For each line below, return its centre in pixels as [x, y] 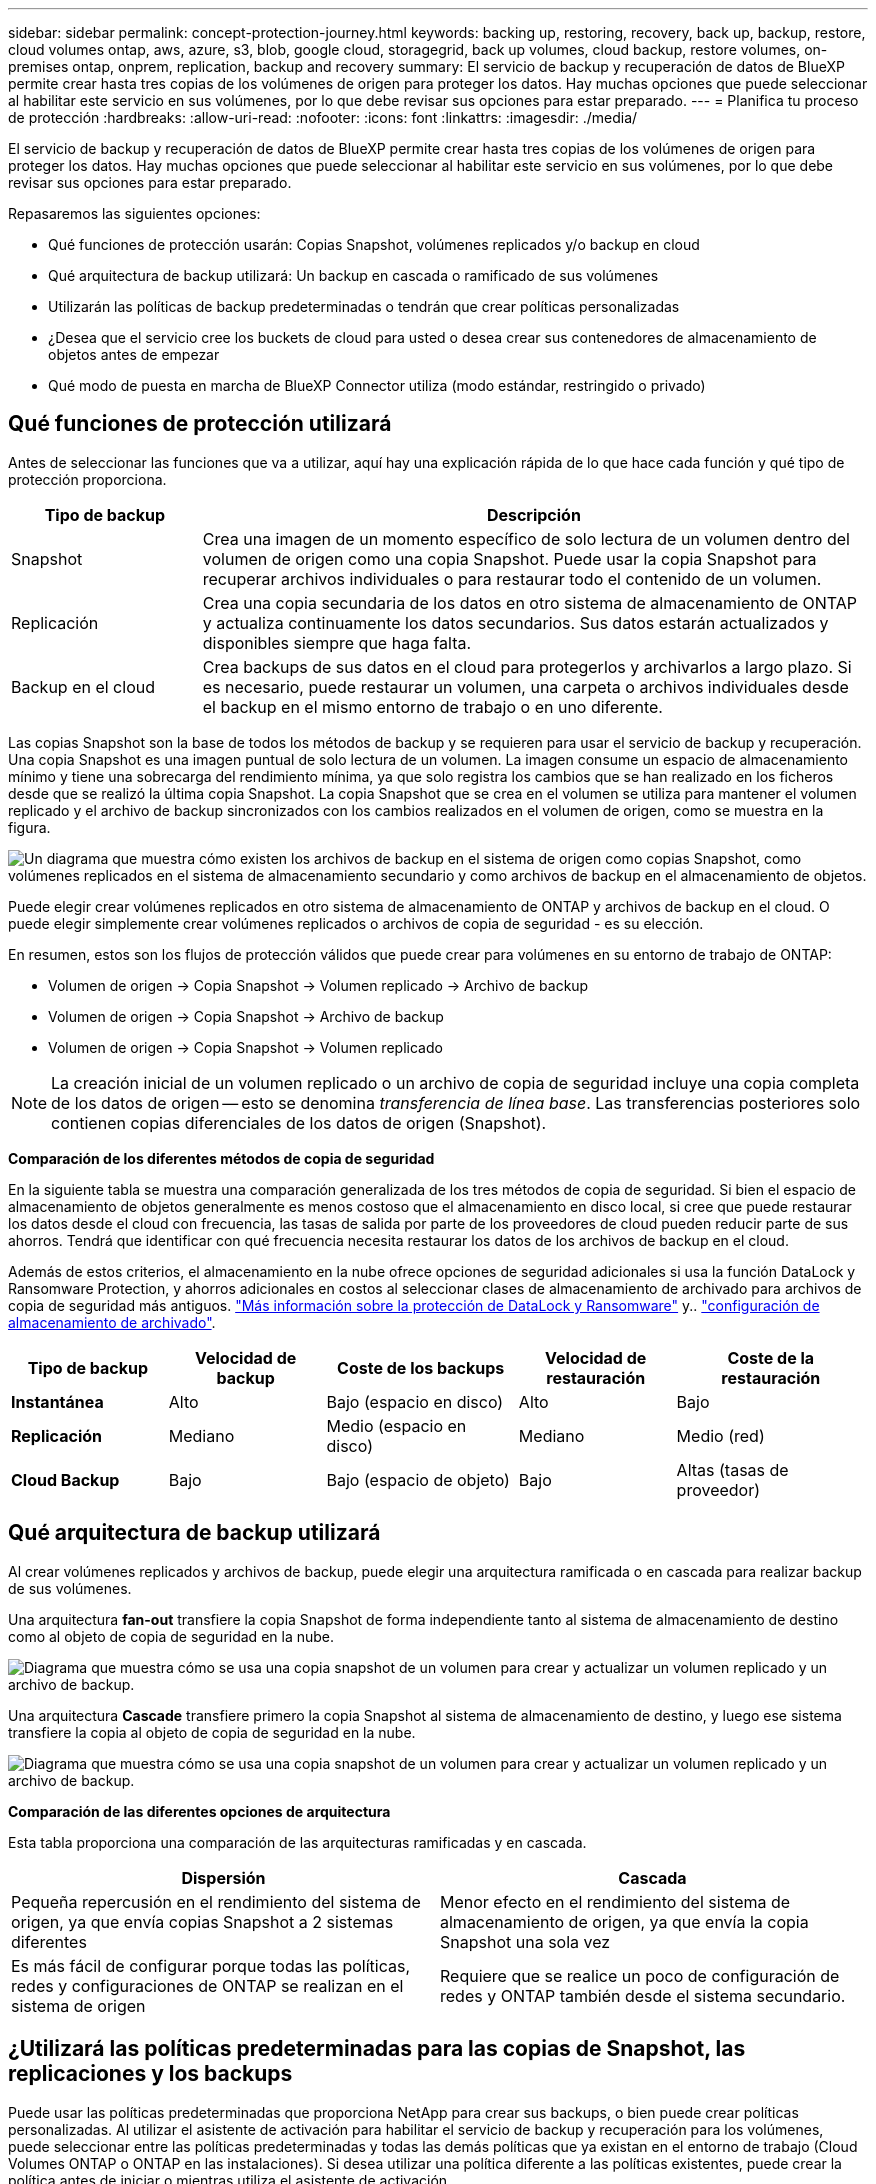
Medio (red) [720, 1435]
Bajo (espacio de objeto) [418, 1479]
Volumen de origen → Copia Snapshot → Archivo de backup [246, 1016]
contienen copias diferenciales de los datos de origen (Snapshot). [299, 1122]
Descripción [533, 514]
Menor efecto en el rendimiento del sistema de [615, 1901]
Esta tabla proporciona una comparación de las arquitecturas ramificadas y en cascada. [297, 1842]
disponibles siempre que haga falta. [337, 642]
